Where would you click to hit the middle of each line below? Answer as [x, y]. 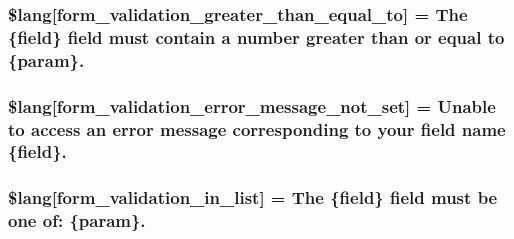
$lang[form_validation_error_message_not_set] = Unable [252, 105]
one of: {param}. [77, 220]
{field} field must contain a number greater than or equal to [256, 36]
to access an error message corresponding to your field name [257, 128]
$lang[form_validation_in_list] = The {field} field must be [253, 197]
